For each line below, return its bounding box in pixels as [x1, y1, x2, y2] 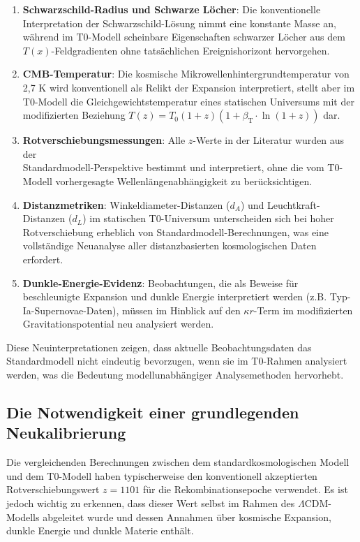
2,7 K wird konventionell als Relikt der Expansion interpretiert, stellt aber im [22, 80, 355, 94]
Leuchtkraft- [267, 197, 320, 212]
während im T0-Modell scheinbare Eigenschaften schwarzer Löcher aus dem [22, 29, 345, 44]
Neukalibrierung [6, 422, 126, 444]
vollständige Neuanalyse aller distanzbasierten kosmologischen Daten [22, 238, 317, 253]
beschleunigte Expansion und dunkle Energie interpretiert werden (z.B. [22, 289, 327, 304]
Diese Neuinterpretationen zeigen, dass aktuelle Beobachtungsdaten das [6, 339, 312, 354]
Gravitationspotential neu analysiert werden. [22, 316, 214, 331]
